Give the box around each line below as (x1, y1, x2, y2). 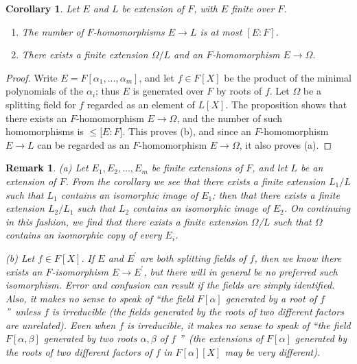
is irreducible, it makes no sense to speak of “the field (127, 317, 351, 332)
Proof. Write (5, 70, 58, 84)
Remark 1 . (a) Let (5, 160, 89, 175)
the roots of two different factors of (5, 345, 152, 359)
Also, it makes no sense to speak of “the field (5, 291, 194, 305)
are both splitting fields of (140, 250, 246, 265)
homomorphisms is (5, 124, 84, 138)
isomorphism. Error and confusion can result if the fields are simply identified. (5, 278, 335, 292)
